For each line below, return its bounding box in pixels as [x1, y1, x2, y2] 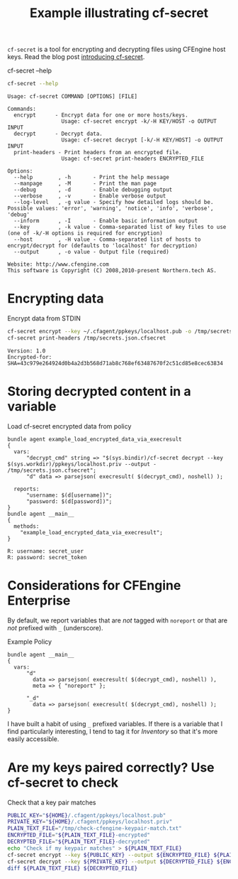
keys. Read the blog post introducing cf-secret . [7, 53, 145, 61]
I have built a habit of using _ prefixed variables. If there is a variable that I [7, 719, 223, 728]
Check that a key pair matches [7, 798, 96, 807]
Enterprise [7, 592, 71, 608]
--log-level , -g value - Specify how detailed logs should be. [13, 199, 214, 206]
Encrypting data [7, 291, 104, 307]
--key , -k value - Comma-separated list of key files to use [13, 224, 227, 231]
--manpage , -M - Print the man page [13, 180, 157, 188]
